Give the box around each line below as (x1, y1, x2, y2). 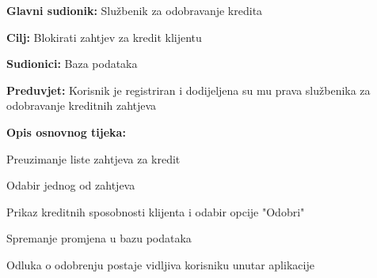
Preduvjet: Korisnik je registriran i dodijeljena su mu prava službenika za (6, 81, 371, 98)
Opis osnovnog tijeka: (6, 123, 126, 140)
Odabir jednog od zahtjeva (6, 177, 135, 193)
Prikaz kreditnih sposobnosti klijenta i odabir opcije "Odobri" (6, 203, 305, 220)
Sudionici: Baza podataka (6, 55, 138, 72)
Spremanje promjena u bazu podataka (6, 230, 192, 246)
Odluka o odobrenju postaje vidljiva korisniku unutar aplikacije (6, 256, 314, 272)
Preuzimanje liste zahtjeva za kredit (6, 150, 181, 167)
